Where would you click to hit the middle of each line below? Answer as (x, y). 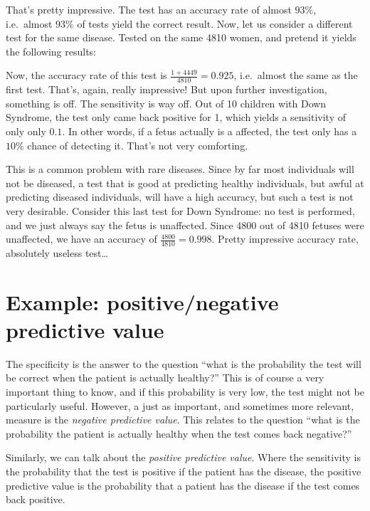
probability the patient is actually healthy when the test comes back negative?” (179, 433)
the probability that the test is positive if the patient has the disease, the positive (184, 472)
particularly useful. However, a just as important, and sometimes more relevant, (180, 405)
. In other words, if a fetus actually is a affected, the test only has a (210, 131)
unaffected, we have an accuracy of (81, 239)
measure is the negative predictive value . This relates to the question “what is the (183, 420)
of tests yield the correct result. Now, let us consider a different (215, 23)
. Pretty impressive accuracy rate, (285, 239)
